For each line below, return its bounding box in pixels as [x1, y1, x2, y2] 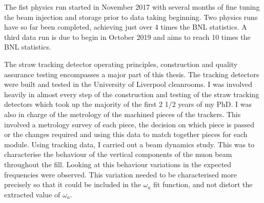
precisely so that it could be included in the [4, 179, 141, 190]
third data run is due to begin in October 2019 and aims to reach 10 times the [4, 31, 251, 42]
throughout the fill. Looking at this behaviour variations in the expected [4, 159, 232, 169]
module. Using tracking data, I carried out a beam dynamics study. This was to [4, 139, 255, 149]
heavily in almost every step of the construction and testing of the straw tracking [4, 88, 259, 99]
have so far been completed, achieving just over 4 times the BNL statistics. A [4, 21, 247, 32]
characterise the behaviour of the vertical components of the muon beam [4, 149, 232, 160]
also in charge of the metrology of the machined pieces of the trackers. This [4, 108, 241, 119]
